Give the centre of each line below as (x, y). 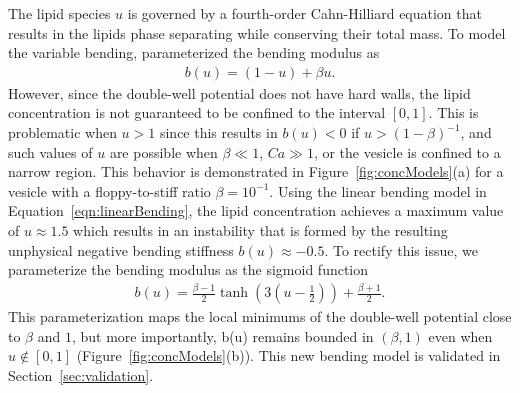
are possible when (163, 151)
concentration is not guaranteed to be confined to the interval (197, 112)
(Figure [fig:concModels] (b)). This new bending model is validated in (288, 355)
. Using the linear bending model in (378, 190)
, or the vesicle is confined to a (407, 151)
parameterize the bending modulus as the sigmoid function (188, 269)
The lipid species (59, 13)
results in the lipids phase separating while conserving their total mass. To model (257, 32)
